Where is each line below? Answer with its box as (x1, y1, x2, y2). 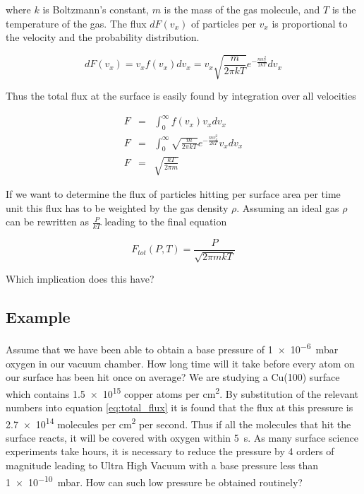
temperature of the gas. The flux (6, 16, 147, 30)
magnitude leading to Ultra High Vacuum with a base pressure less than (6, 457, 319, 472)
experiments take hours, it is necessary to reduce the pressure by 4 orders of (6, 444, 334, 459)
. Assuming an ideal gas (236, 200, 339, 215)
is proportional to (272, 16, 348, 30)
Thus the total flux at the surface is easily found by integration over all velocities (6, 88, 356, 103)
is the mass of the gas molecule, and (164, 2, 320, 16)
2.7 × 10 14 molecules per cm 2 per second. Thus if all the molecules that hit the (6, 414, 351, 431)
